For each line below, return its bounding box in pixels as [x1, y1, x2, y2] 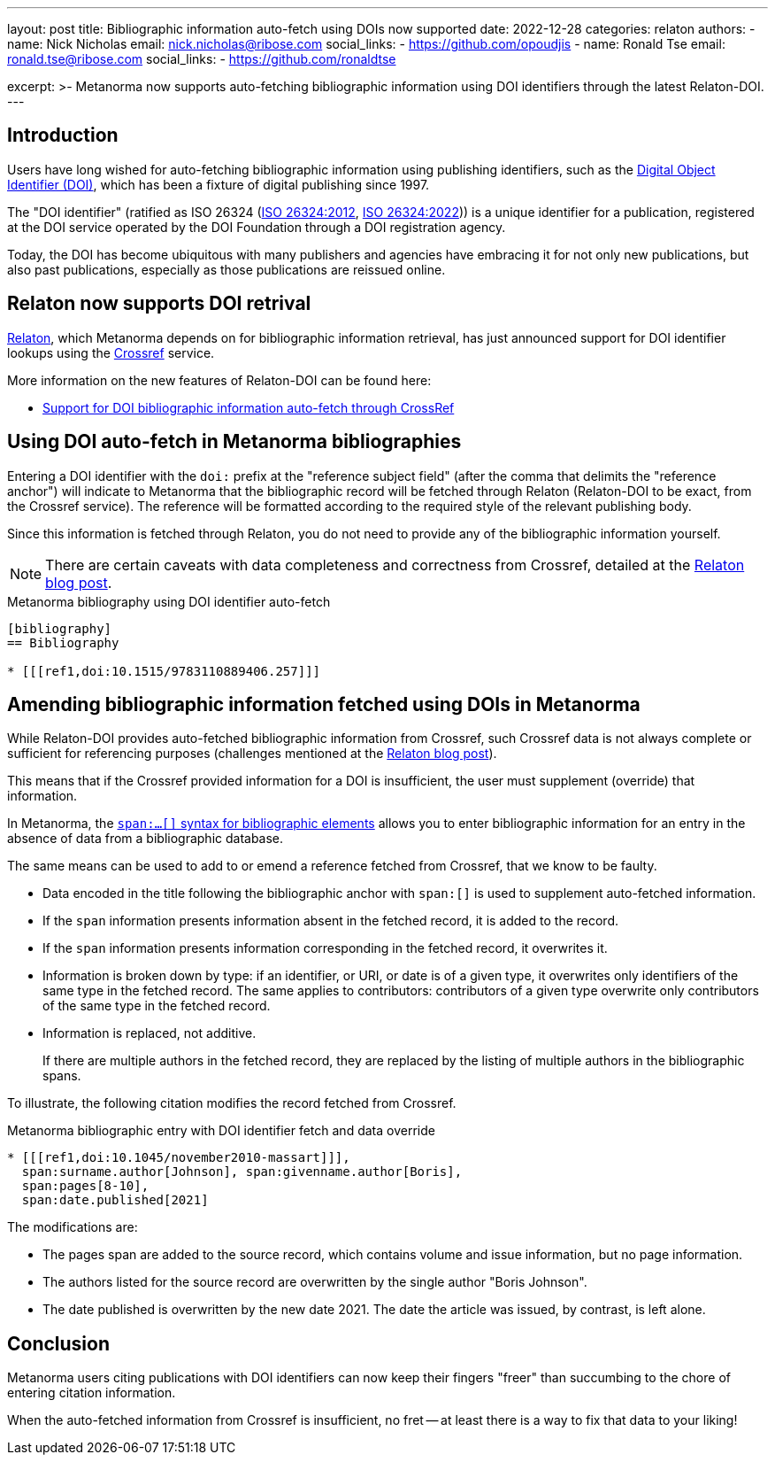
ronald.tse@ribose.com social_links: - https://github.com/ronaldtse [7, 51, 396, 66]
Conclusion [7, 1332, 111, 1355]
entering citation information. [7, 1385, 176, 1401]
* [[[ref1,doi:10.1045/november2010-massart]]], [7, 1150, 350, 1165]
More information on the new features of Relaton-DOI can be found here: [7, 372, 432, 388]
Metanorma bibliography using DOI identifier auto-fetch [7, 593, 331, 609]
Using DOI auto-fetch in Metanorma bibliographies [7, 430, 462, 453]
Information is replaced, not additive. [42, 1025, 257, 1041]
